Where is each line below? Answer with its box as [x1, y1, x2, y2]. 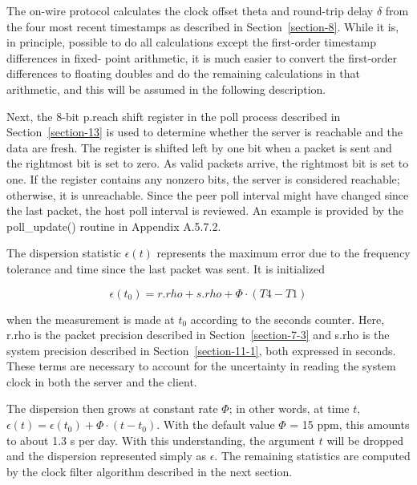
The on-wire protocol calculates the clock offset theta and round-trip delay [6, 2, 374, 18]
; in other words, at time [229, 400, 350, 417]
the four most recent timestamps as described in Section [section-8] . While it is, [6, 18, 399, 34]
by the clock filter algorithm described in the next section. [6, 463, 293, 479]
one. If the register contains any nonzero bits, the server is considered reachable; [6, 170, 400, 187]
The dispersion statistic [6, 245, 122, 261]
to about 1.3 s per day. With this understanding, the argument [6, 431, 316, 448]
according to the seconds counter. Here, [190, 310, 385, 327]
